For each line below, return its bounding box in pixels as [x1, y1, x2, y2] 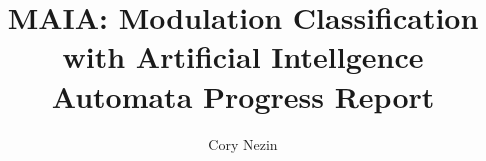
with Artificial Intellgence [62, 36, 424, 77]
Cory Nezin [208, 133, 278, 154]
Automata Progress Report [51, 75, 435, 116]
